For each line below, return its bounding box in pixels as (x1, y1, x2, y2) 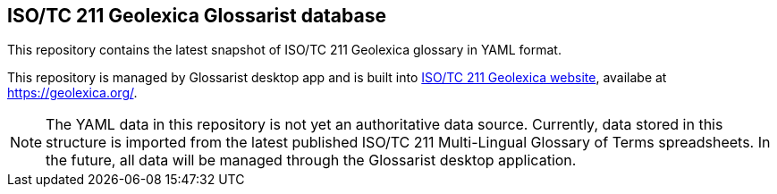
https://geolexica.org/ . (7, 85, 138, 101)
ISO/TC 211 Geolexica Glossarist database (7, 4, 386, 27)
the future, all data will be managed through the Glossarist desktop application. (46, 151, 577, 170)
